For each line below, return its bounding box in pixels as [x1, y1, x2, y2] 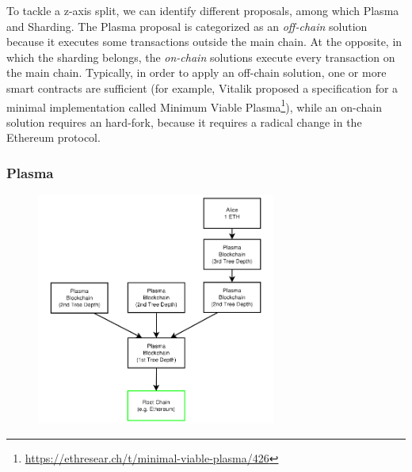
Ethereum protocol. [6, 129, 101, 146]
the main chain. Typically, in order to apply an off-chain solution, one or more [6, 64, 387, 81]
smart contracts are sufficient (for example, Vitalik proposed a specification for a [6, 79, 399, 96]
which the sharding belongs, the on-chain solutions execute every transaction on [6, 48, 395, 65]
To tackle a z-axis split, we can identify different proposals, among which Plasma [6, 2, 399, 18]
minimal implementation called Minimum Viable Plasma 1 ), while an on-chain [6, 96, 382, 115]
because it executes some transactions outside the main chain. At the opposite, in [6, 33, 402, 50]
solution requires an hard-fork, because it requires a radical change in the [6, 113, 362, 130]
